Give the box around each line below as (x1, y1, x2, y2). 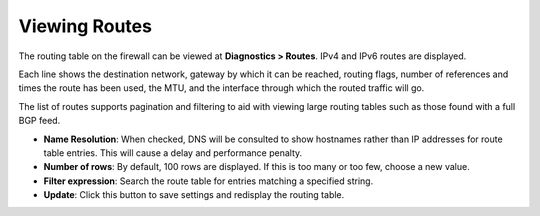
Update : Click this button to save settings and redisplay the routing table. (43, 189, 345, 201)
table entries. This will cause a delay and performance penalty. (43, 146, 303, 159)
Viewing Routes (18, 15, 152, 37)
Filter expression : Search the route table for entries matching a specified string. (43, 175, 374, 187)
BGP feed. (18, 115, 61, 127)
